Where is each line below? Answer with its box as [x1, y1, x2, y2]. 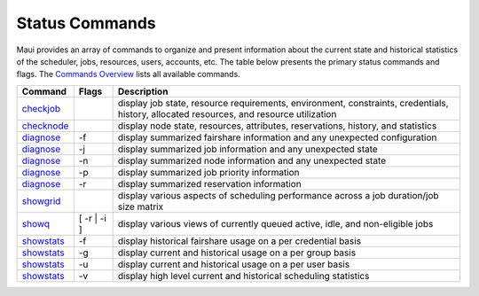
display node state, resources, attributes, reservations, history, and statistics [117, 120, 437, 132]
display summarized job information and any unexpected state [117, 143, 379, 155]
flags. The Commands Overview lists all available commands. [16, 69, 241, 80]
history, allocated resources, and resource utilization [117, 107, 337, 120]
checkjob [21, 102, 61, 114]
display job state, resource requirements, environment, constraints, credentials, [117, 97, 449, 109]
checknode [21, 120, 69, 132]
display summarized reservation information [117, 177, 302, 190]
